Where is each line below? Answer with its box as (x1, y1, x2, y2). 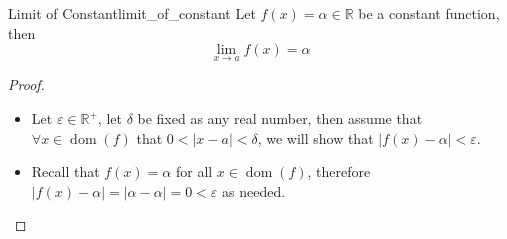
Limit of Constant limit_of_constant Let (8, 3, 256, 23)
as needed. (222, 180, 286, 201)
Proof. (8, 74, 45, 95)
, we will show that (257, 127, 374, 148)
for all (175, 161, 213, 182)
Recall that (31, 161, 100, 182)
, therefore (307, 161, 371, 182)
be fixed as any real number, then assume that (137, 108, 423, 128)
